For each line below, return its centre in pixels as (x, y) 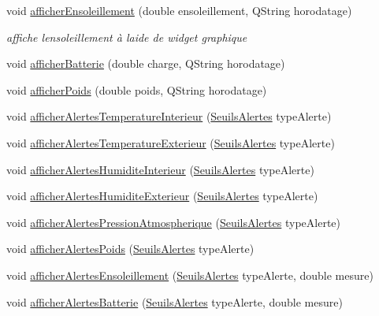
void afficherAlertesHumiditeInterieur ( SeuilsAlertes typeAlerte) (160, 169)
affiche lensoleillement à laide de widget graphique (127, 37)
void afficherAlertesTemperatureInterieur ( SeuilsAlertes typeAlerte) (169, 116)
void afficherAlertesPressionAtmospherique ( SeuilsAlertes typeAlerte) (174, 222)
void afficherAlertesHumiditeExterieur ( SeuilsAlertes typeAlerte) (162, 196)
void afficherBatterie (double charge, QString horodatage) (146, 63)
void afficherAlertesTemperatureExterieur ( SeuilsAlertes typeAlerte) (171, 142)
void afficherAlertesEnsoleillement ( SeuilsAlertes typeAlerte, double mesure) (190, 275)
